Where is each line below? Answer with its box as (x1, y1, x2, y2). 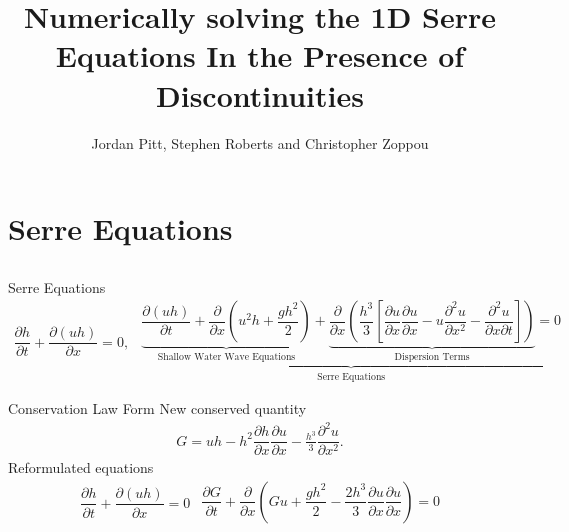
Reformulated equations (8, 457, 154, 478)
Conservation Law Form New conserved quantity (8, 398, 307, 419)
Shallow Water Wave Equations (157, 352, 296, 363)
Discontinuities (156, 74, 364, 115)
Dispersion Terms (394, 352, 470, 363)
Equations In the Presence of (55, 35, 465, 76)
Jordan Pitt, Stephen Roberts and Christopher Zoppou (91, 132, 429, 153)
